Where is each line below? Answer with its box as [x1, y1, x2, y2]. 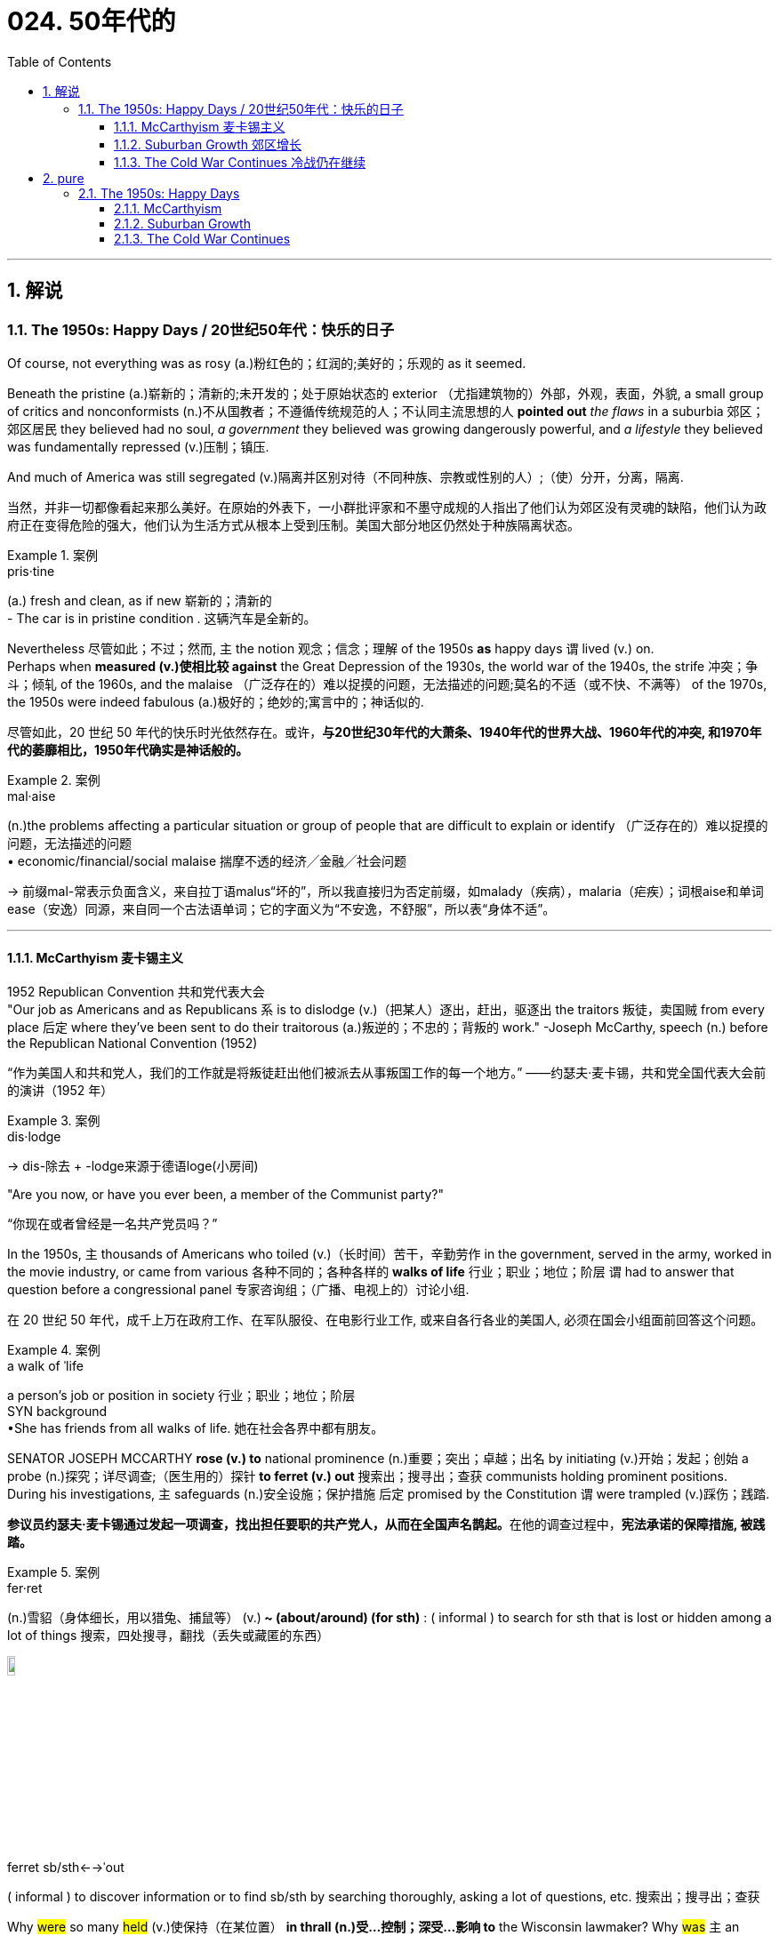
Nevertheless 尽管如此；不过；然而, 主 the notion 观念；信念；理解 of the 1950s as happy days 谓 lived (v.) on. [7, 640, 655, 656]
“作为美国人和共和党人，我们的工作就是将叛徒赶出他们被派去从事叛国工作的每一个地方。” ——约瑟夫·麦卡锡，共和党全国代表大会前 [7, 1065, 767, 1081]
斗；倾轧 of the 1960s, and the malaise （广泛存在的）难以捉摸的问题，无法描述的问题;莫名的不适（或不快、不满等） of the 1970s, [7, 676, 767, 692]
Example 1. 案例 [7, 547, 98, 563]
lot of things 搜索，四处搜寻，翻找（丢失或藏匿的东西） [7, 1628, 330, 1644]
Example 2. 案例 [7, 772, 100, 788]
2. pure [43, 170, 84, 186]
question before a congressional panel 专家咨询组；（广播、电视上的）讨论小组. [7, 1282, 470, 1298]
